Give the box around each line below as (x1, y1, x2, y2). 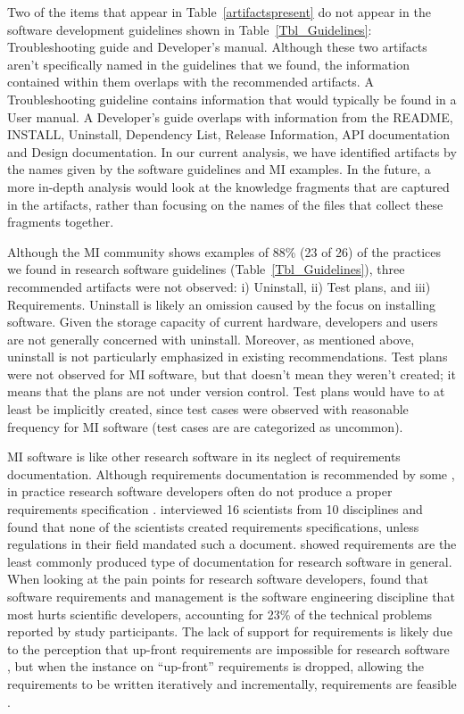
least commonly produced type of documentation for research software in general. (7, 552, 452, 570)
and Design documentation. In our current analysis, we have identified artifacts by (7, 142, 457, 161)
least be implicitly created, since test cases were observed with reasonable (7, 400, 409, 419)
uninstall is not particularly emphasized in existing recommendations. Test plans (7, 347, 448, 366)
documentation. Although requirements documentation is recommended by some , (7, 464, 455, 483)
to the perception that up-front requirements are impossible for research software (7, 639, 450, 658)
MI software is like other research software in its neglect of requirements (7, 447, 401, 466)
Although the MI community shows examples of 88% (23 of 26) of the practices (7, 242, 442, 261)
